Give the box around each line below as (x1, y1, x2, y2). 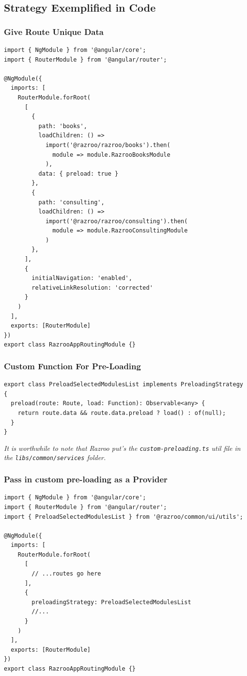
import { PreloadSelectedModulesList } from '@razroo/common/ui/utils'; (4, 513, 243, 520)
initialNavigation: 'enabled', (31, 275, 132, 282)
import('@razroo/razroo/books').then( (45, 141, 170, 148)
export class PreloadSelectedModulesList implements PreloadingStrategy (4, 381, 243, 388)
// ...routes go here (31, 570, 101, 577)
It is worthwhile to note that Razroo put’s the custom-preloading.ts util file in (4, 443, 241, 453)
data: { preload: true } (38, 170, 119, 177)
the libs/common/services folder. (4, 452, 106, 462)
